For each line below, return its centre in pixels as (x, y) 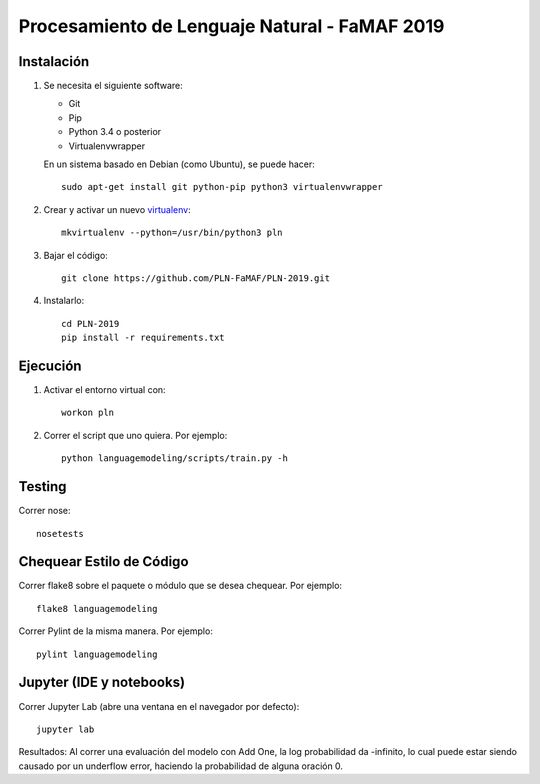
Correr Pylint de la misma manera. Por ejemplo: (116, 631)
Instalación (54, 61)
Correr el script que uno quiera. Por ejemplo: (135, 435)
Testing (42, 486)
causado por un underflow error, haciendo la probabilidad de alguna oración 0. (181, 766)
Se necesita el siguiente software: (113, 86)
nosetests (60, 533)
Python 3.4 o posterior (115, 132)
